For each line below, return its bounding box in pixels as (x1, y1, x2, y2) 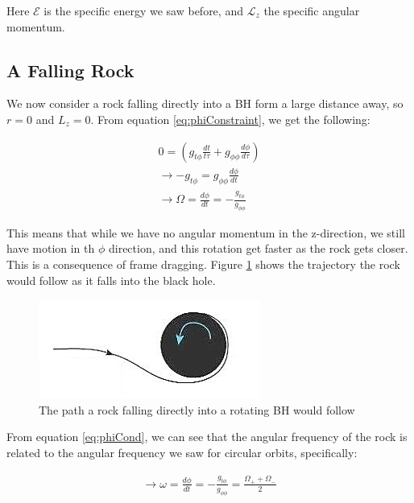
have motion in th (6, 240, 95, 257)
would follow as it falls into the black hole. (6, 271, 216, 288)
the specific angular (263, 2, 360, 19)
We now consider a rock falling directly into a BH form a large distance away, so (6, 95, 404, 112)
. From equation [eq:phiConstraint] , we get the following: (90, 110, 371, 127)
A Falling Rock (6, 57, 135, 82)
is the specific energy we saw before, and (43, 2, 243, 19)
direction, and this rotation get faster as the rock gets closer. (108, 240, 408, 257)
